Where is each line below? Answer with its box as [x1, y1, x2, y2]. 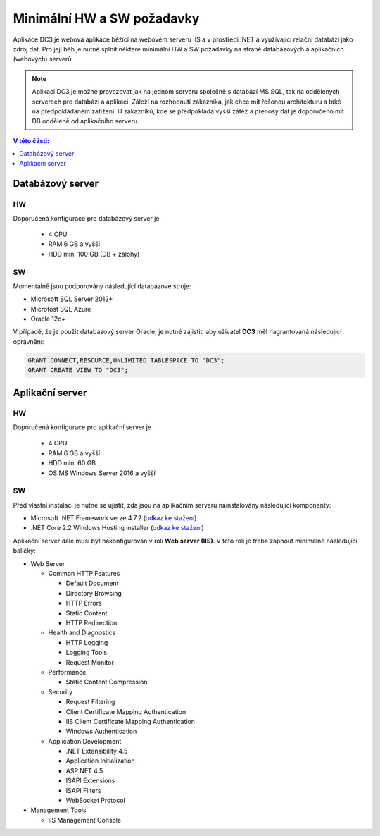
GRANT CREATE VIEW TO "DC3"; [27, 367, 129, 374]
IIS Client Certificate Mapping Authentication [65, 717, 196, 725]
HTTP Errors [65, 599, 102, 608]
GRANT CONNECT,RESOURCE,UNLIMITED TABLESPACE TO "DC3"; [27, 356, 225, 364]
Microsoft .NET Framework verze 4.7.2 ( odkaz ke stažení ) [30, 514, 197, 522]
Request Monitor [65, 658, 114, 666]
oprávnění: [13, 337, 44, 345]
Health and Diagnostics [48, 628, 116, 637]
